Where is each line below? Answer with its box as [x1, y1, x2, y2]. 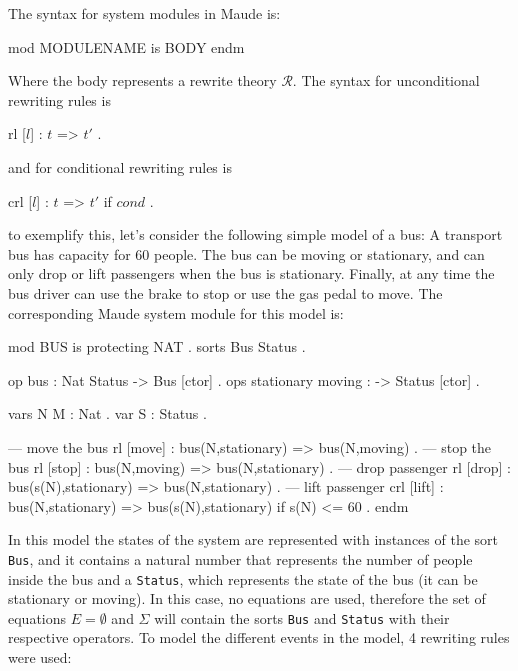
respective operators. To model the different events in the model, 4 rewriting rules [8, 627, 510, 648]
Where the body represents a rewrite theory [8, 70, 277, 91]
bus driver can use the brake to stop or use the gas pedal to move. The [8, 282, 443, 303]
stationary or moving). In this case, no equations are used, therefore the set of [8, 588, 486, 609]
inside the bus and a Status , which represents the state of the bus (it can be [8, 568, 478, 589]
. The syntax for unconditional [292, 70, 480, 91]
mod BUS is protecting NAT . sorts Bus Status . [8, 336, 306, 357]
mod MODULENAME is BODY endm [8, 36, 245, 57]
